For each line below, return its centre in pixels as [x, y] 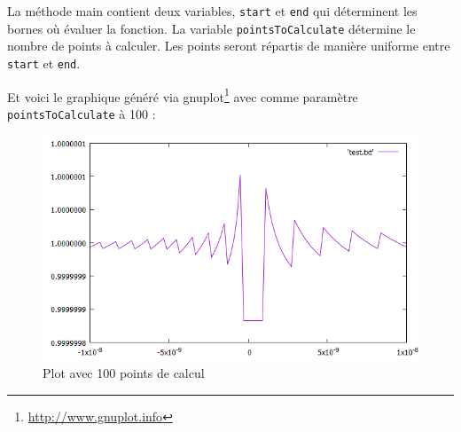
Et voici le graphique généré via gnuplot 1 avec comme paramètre [183, 95]
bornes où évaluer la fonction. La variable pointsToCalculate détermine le [211, 28]
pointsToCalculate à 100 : [82, 113]
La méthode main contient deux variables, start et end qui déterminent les [212, 11]
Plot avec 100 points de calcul [124, 373]
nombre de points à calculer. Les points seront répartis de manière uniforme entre [229, 46]
